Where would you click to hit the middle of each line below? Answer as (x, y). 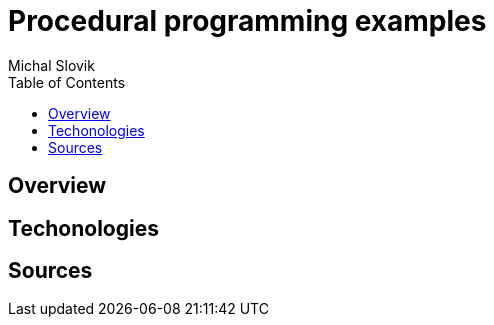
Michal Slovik (51, 65)
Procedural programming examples (247, 21)
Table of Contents (67, 82)
